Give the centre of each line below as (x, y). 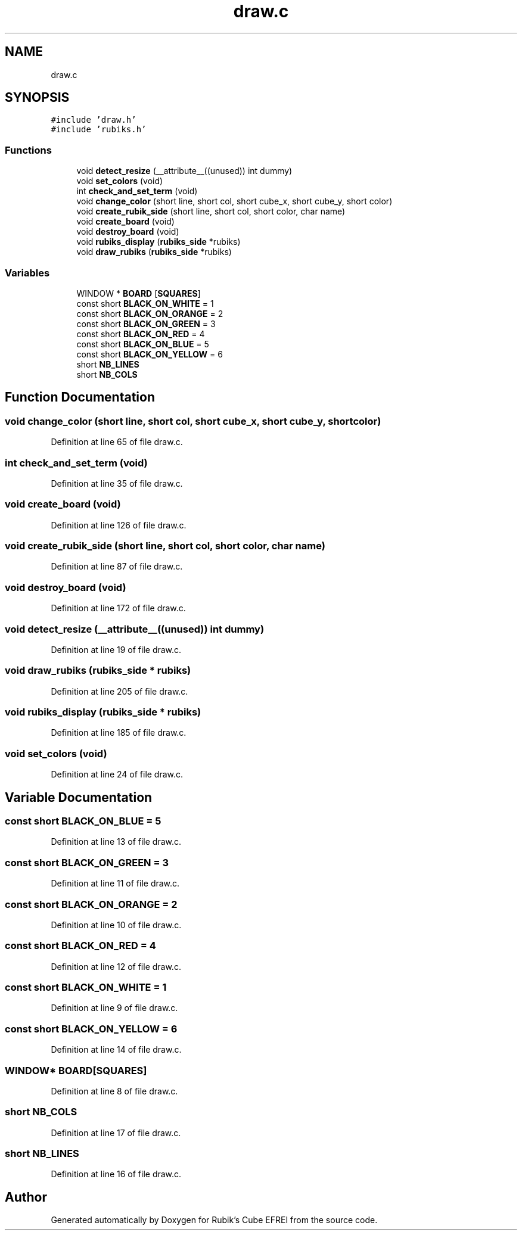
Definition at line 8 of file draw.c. (114, 1091)
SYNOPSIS (37, 98)
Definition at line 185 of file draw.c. (119, 733)
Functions (28, 150)
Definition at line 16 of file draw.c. (116, 1174)
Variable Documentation (79, 797)
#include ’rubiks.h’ (99, 130)
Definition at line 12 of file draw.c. (116, 966)
